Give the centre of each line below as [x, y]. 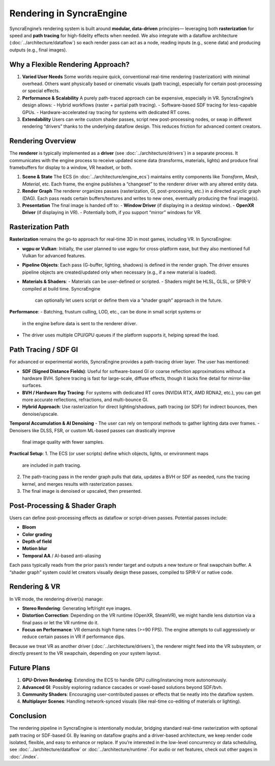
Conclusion [28, 716]
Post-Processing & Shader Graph [63, 505]
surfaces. [32, 385]
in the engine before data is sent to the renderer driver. [80, 323]
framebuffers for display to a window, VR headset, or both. [71, 168]
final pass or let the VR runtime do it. [60, 622]
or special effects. [41, 91]
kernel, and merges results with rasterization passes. [78, 484]
